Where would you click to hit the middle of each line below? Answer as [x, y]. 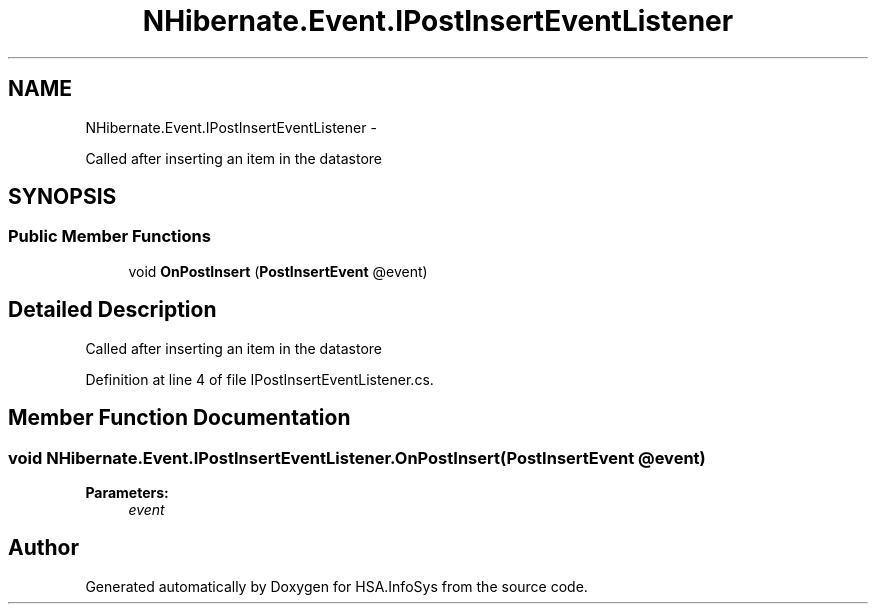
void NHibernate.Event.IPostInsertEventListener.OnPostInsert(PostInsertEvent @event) [357, 457]
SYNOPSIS [62, 197]
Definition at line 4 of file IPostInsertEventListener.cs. [259, 379]
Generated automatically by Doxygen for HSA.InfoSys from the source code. [336, 586]
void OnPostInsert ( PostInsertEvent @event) [278, 271]
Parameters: [127, 492]
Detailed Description [112, 310]
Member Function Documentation [179, 418]
